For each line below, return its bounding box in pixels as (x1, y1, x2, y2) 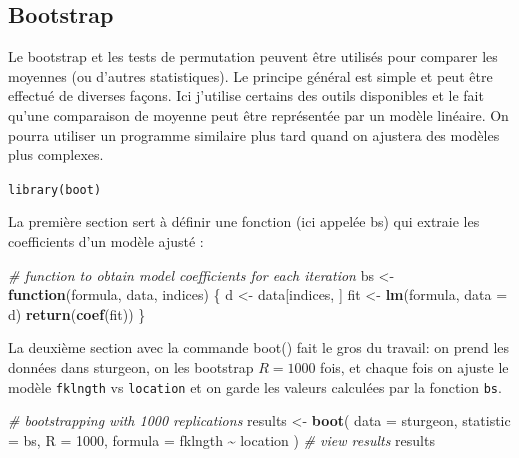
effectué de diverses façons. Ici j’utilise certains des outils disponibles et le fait (8, 85, 484, 106)
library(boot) (8, 182, 102, 197)
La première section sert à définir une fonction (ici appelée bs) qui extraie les (8, 211, 480, 232)
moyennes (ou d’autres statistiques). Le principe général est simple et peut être (8, 65, 493, 86)
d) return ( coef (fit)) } (8, 303, 146, 324)
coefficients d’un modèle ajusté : (8, 231, 204, 252)
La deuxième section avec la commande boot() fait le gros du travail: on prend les (8, 337, 510, 358)
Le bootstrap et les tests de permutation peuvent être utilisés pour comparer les (8, 46, 498, 67)
